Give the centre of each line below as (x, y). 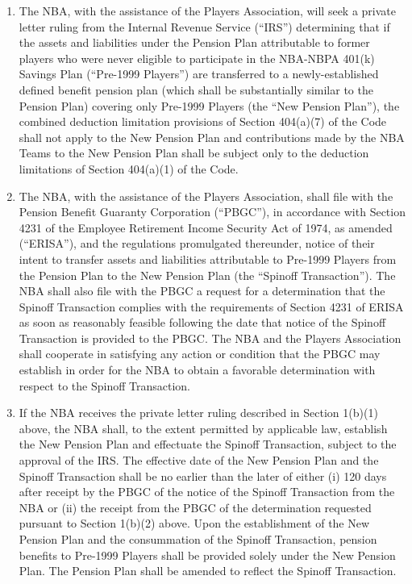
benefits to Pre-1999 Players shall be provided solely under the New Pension (207, 555)
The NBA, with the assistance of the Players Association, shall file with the (206, 196)
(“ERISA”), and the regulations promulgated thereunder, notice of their (197, 243)
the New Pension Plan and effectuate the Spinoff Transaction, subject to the (208, 444)
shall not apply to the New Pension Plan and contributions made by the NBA (212, 137)
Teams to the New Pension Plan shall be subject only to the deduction (194, 153)
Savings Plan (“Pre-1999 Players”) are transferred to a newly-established (199, 74)
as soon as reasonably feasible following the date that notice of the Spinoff (202, 322)
